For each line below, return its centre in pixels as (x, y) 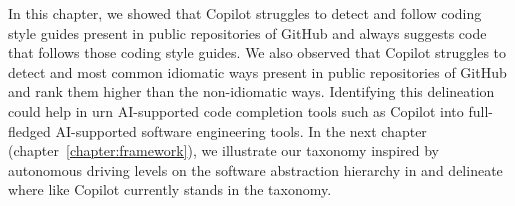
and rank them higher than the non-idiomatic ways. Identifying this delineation (251, 91)
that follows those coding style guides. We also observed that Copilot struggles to (257, 52)
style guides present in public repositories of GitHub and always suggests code (247, 32)
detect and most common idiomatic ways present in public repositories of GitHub (257, 71)
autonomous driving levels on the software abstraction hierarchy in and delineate (255, 169)
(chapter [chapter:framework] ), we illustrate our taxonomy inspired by (223, 150)
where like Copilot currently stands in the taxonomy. (170, 189)
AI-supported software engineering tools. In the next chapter (241, 130)
